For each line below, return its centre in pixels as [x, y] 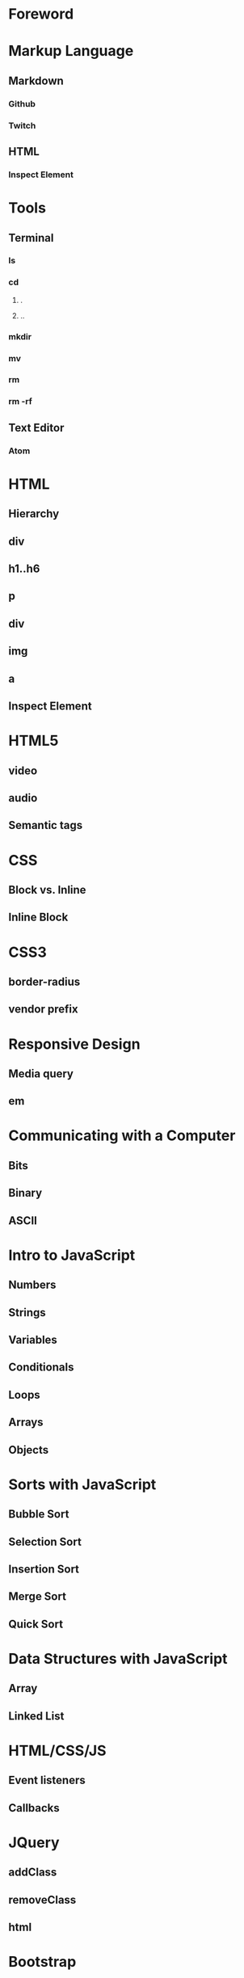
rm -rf [20, 402]
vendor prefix [43, 1010]
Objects [29, 1450]
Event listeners [47, 1780]
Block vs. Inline [47, 890]
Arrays [26, 1422]
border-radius [44, 981]
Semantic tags [46, 825]
